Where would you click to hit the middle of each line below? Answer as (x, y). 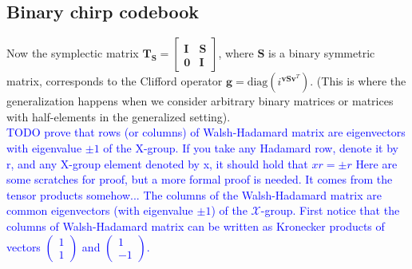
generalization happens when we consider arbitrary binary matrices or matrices (200, 101)
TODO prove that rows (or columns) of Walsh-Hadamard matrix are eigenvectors (206, 132)
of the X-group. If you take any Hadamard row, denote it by (251, 147)
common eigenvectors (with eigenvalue (100, 210)
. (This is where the (358, 81)
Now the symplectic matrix (73, 53)
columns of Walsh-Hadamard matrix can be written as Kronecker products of (196, 225)
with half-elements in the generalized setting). (119, 116)
